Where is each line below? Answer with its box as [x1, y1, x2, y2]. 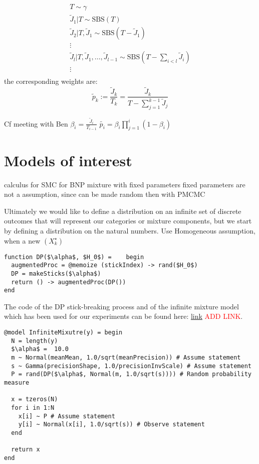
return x [11, 446, 40, 453]
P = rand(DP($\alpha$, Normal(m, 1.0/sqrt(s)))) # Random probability [11, 371, 251, 378]
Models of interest [4, 150, 132, 170]
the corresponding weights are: [4, 76, 98, 86]
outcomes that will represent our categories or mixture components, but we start [4, 215, 252, 226]
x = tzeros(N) [11, 396, 58, 403]
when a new [4, 235, 41, 246]
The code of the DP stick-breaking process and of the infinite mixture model [4, 301, 239, 311]
